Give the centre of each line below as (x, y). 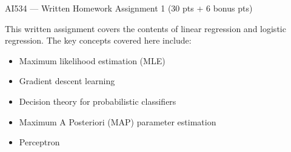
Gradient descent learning (67, 81)
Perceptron (39, 142)
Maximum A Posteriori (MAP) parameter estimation (118, 121)
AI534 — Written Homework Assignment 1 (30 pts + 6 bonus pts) (129, 8)
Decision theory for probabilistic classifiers (98, 101)
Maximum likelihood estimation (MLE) (92, 60)
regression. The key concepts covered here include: (98, 40)
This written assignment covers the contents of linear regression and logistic (145, 28)
